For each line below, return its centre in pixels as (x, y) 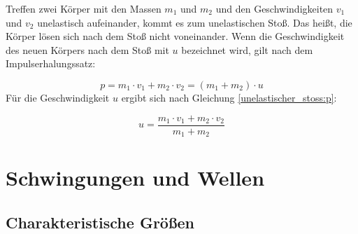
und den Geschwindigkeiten (274, 8)
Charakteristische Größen (100, 222)
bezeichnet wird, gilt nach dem (247, 49)
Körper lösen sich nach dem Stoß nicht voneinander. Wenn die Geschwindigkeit (175, 36)
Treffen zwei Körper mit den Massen (84, 8)
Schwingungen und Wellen (135, 178)
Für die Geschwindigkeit (58, 97)
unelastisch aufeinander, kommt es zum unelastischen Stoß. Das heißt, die (195, 22)
